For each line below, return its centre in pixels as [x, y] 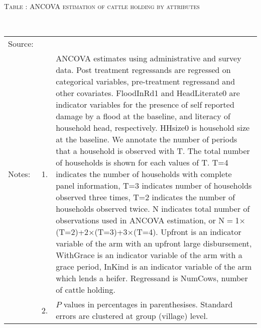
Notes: [19, 174]
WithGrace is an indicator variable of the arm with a [149, 255]
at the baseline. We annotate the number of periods [147, 139]
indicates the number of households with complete [144, 174]
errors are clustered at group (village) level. [132, 316]
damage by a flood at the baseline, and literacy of [143, 116]
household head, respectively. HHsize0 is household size [153, 128]
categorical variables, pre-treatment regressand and [146, 81]
